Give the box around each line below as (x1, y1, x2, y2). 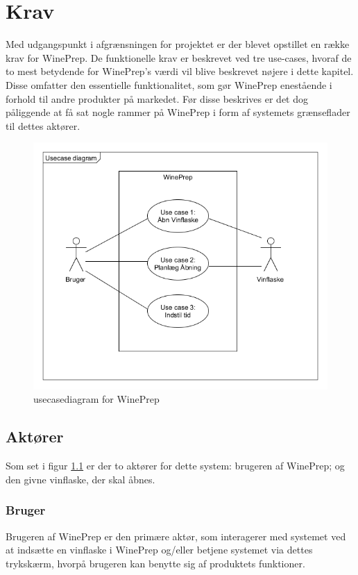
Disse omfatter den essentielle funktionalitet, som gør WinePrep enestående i (6, 77, 332, 92)
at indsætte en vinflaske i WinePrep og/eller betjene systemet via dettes (6, 542, 313, 557)
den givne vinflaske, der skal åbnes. (6, 472, 155, 486)
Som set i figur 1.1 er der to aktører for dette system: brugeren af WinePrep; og (6, 458, 345, 473)
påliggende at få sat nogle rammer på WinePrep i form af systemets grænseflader (6, 105, 350, 119)
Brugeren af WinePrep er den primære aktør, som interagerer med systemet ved (6, 528, 346, 543)
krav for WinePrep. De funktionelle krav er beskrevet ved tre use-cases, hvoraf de (6, 50, 352, 65)
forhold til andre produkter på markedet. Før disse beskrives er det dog (6, 91, 309, 106)
